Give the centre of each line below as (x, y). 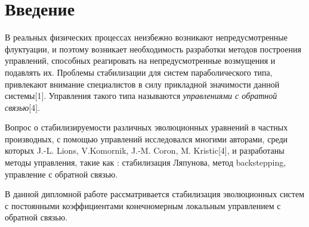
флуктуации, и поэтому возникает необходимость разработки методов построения (153, 49)
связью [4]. (23, 107)
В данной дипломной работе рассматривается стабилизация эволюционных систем (155, 194)
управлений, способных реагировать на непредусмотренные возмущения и (140, 60)
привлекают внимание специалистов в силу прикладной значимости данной (142, 84)
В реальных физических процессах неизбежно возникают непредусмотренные (146, 37)
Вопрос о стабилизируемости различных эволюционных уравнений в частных (146, 127)
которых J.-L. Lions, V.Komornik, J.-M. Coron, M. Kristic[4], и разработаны (145, 150)
